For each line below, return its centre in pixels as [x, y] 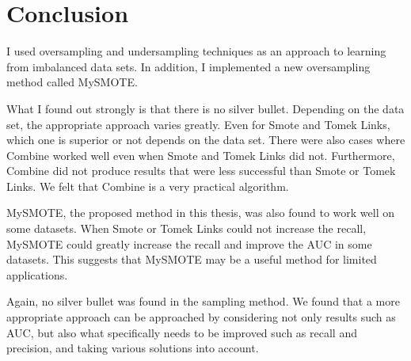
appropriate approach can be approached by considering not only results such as [201, 317]
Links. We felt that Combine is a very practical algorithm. [148, 186]
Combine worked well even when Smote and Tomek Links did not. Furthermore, [201, 155]
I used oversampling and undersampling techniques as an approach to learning [196, 51]
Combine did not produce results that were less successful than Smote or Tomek [201, 171]
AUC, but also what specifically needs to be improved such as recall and [182, 332]
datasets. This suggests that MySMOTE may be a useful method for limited [192, 259]
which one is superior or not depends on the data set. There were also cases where [206, 140]
